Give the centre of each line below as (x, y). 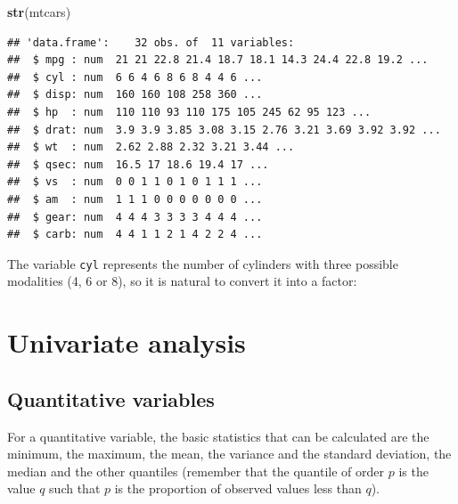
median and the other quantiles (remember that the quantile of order (196, 471)
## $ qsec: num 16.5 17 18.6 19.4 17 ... (138, 164)
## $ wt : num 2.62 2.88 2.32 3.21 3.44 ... (151, 147)
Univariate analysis (127, 342)
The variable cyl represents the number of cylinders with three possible (203, 263)
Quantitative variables (111, 398)
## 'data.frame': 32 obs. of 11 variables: (151, 42)
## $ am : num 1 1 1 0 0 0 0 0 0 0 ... (135, 199)
